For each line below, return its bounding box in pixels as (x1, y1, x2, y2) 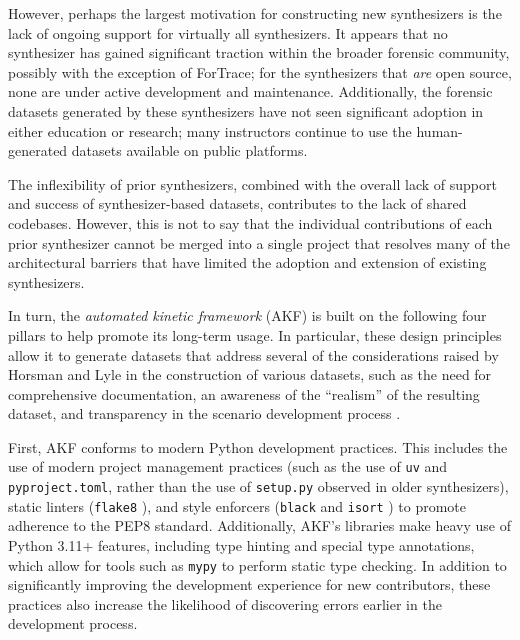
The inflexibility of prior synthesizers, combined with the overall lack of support (8, 173, 497, 194)
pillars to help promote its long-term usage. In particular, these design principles (8, 324, 502, 345)
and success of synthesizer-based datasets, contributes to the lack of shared (8, 193, 467, 214)
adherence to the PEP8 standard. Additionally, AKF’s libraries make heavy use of (8, 515, 511, 536)
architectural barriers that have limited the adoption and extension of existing (8, 252, 487, 273)
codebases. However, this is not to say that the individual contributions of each (8, 212, 493, 233)
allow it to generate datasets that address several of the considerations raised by (8, 344, 499, 365)
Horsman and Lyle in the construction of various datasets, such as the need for (8, 364, 492, 385)
